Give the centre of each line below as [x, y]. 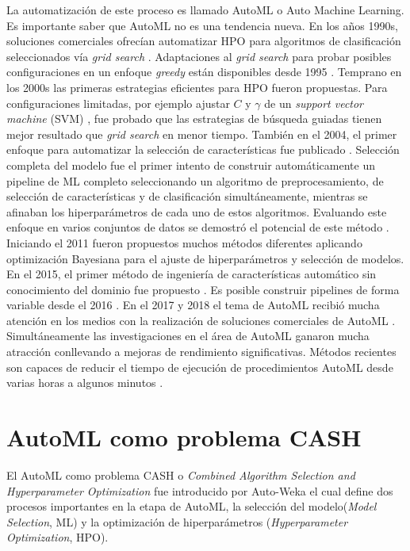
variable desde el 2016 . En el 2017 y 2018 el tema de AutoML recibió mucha [193, 305]
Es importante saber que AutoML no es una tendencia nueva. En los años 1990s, [202, 25]
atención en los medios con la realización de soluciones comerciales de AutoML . [201, 320]
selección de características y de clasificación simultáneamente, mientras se [187, 196]
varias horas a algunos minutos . [85, 383]
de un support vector [314, 103]
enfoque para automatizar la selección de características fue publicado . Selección [203, 149]
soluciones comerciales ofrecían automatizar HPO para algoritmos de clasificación [204, 41]
